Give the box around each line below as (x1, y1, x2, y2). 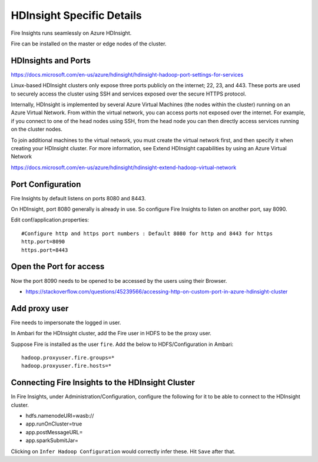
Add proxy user (11, 303, 69, 313)
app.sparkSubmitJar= (25, 437, 79, 444)
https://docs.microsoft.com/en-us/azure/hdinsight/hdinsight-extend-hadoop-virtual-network (11, 164, 237, 171)
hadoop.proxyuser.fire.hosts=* (21, 362, 112, 369)
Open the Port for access (11, 262, 105, 272)
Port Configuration (11, 179, 81, 189)
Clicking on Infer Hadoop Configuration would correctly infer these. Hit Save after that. (11, 448, 236, 455)
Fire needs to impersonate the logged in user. (11, 319, 121, 326)
